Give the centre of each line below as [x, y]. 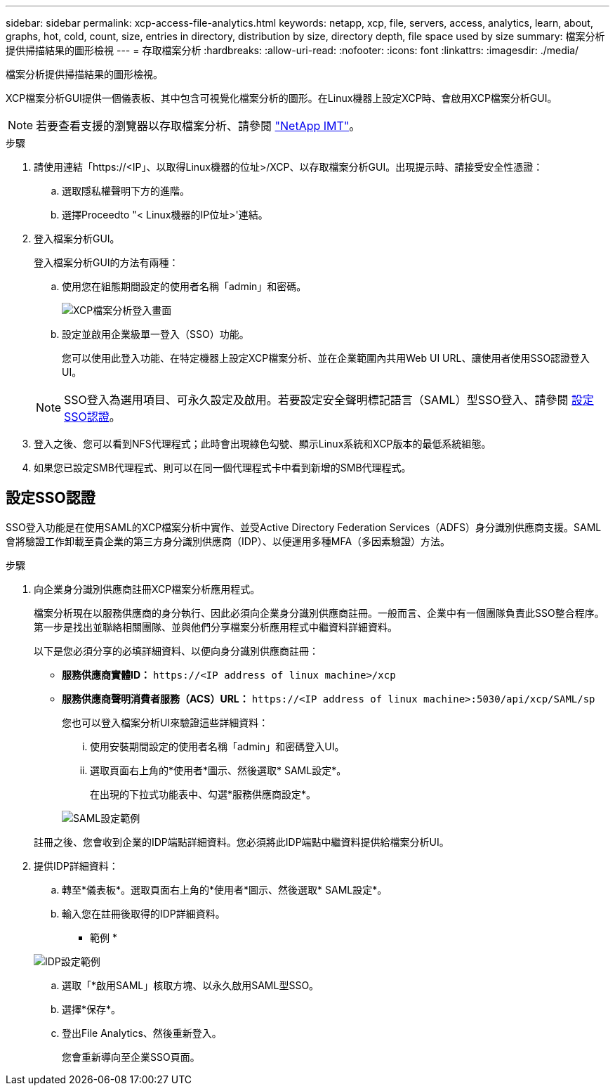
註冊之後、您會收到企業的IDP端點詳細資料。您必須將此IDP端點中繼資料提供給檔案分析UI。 [242, 842]
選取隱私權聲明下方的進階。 [126, 191]
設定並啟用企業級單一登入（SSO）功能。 [156, 334]
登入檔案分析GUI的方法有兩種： [106, 262]
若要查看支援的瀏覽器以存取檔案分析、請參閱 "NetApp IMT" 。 [198, 126]
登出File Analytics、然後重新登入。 [142, 1033]
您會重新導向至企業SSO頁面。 [131, 1057]
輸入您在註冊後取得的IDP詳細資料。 [144, 913]
